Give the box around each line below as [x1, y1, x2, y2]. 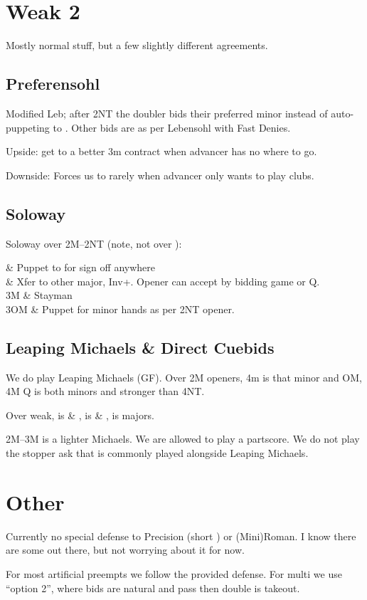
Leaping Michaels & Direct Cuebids [6, 336, 275, 358]
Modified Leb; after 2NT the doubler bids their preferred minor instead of [6, 105, 328, 120]
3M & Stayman [6, 288, 73, 302]
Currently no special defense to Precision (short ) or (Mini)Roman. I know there [6, 528, 356, 543]
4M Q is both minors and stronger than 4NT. [6, 384, 205, 399]
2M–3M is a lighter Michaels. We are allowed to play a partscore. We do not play [6, 431, 360, 446]
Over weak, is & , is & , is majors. [6, 407, 154, 422]
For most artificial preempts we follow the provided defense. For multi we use [6, 566, 342, 581]
